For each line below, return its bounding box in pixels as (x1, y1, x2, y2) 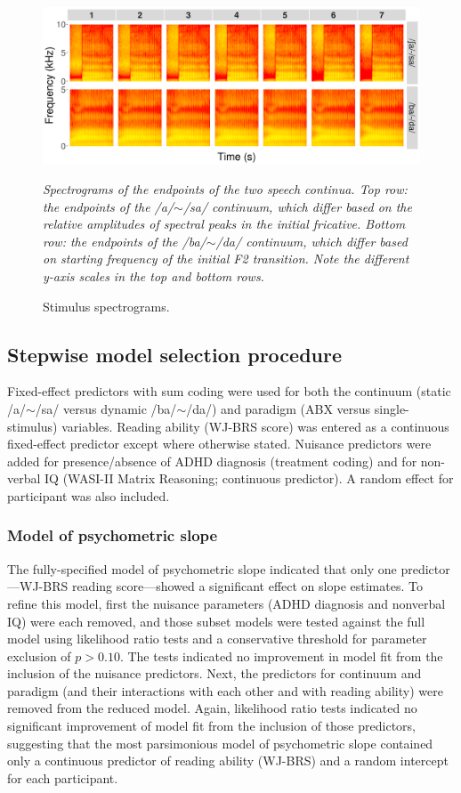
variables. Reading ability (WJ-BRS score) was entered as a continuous (61, 417, 449, 435)
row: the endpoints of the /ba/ (43, 231, 206, 250)
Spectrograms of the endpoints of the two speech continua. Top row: (43, 179, 408, 198)
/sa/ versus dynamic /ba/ (35, 399, 177, 417)
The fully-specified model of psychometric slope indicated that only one (7, 559, 397, 578)
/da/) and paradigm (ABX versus (186, 399, 371, 417)
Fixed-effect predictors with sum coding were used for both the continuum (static (7, 382, 451, 401)
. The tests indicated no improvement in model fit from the (119, 646, 443, 665)
